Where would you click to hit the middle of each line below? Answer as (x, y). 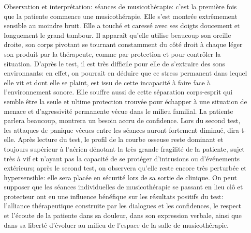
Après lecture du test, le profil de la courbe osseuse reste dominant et (120, 139)
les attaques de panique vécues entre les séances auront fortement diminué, (115, 130)
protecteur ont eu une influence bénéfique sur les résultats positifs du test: (114, 196)
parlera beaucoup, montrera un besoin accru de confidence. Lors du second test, (122, 120)
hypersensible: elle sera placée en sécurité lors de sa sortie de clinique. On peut (120, 177)
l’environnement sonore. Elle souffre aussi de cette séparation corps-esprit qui (118, 92)
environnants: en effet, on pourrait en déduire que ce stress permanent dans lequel (125, 73)
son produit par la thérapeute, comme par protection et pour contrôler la (112, 54)
